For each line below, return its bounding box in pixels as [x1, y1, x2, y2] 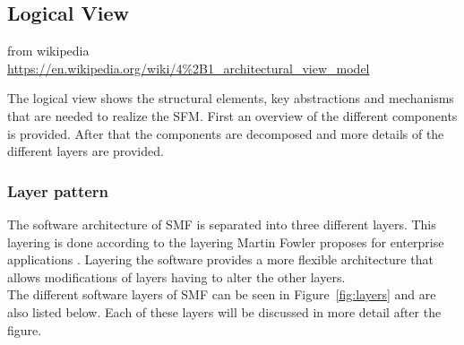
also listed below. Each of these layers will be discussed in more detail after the [7, 302, 442, 321]
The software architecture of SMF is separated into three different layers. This [7, 214, 436, 233]
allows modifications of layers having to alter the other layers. [7, 267, 346, 286]
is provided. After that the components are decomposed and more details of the [7, 124, 444, 142]
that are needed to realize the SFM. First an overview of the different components [7, 106, 458, 125]
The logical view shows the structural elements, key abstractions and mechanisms [7, 89, 454, 108]
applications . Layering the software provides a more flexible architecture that [7, 250, 434, 269]
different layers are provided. [7, 142, 164, 160]
